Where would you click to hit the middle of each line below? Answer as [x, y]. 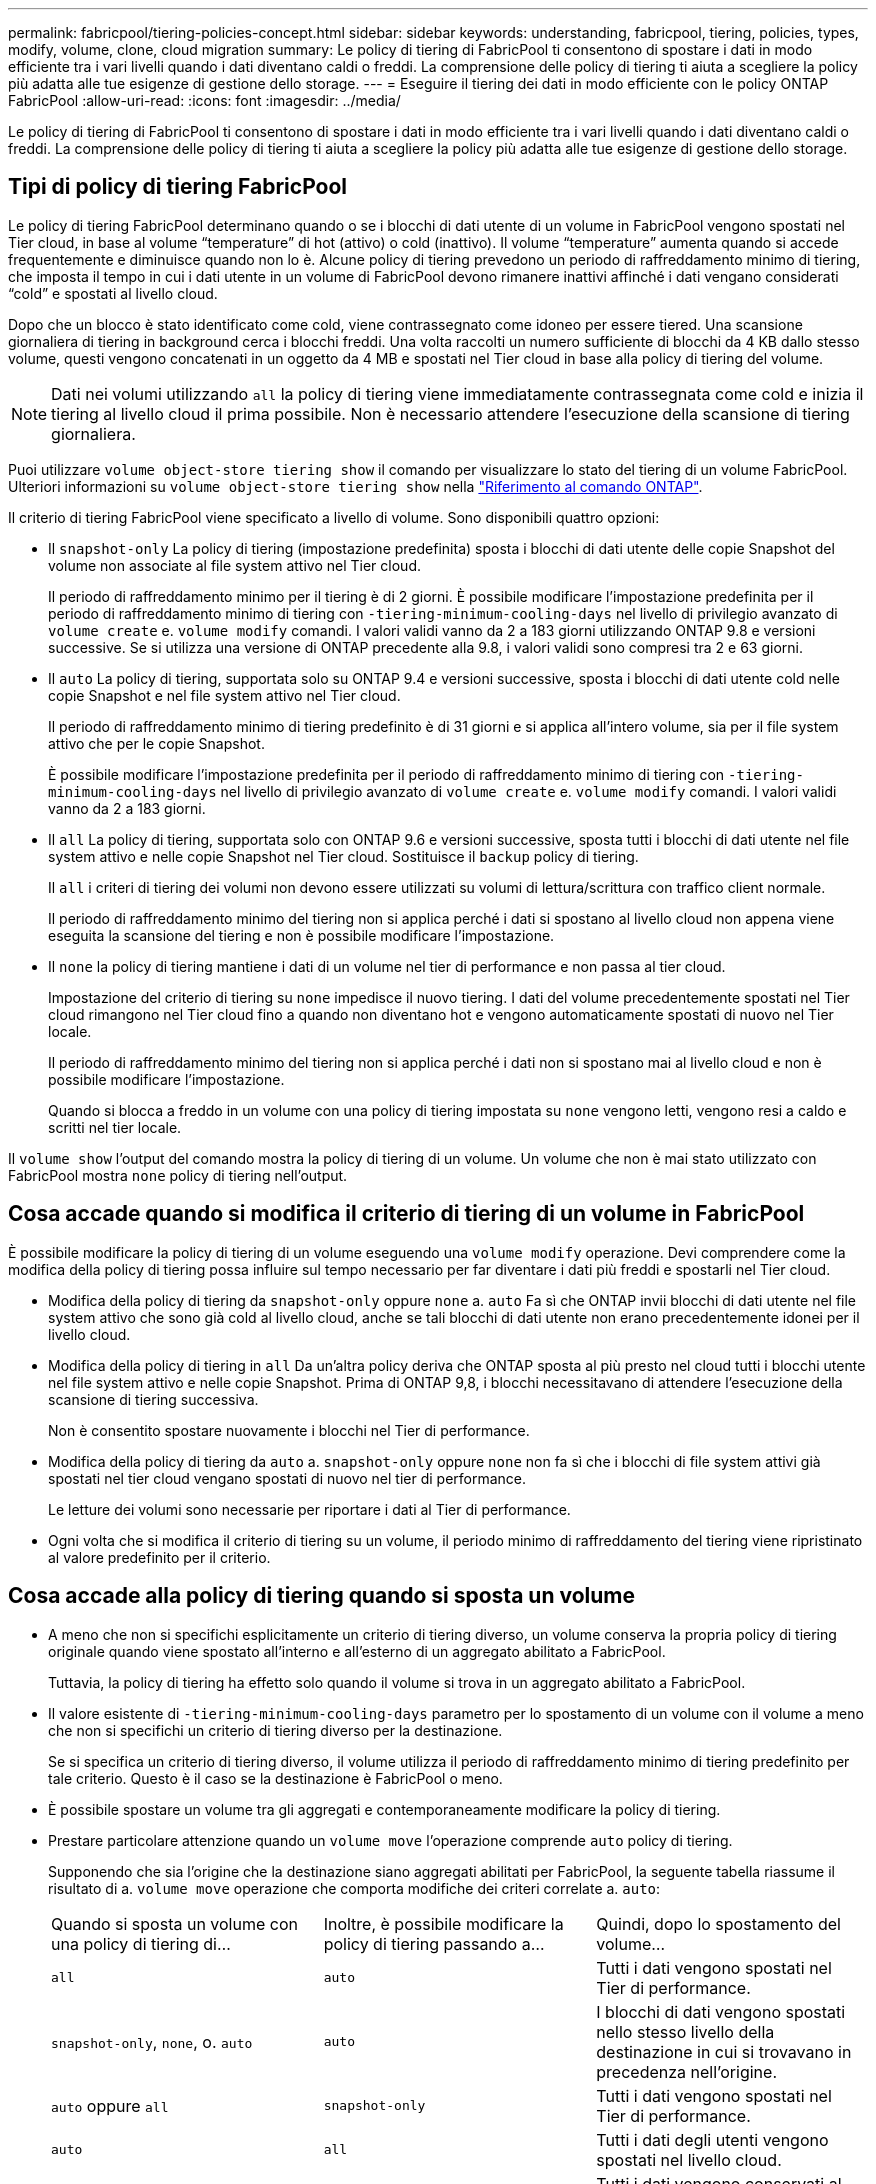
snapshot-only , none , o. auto [152, 2041]
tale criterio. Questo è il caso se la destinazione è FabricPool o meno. [275, 1778]
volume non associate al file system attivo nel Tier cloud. [234, 565]
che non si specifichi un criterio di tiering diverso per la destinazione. [275, 1730]
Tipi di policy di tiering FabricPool [178, 187]
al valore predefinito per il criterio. [159, 1557]
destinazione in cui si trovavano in [724, 2051]
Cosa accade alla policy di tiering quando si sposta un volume [321, 1596]
